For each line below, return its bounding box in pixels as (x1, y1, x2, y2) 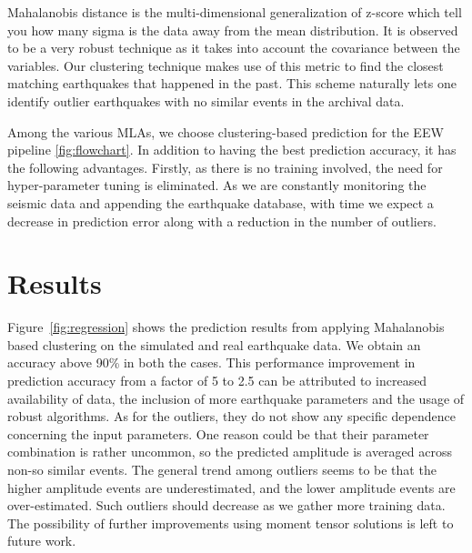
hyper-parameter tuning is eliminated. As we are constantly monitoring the (7, 176, 427, 195)
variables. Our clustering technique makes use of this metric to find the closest (7, 55, 444, 75)
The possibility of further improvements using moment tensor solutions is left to (7, 513, 454, 532)
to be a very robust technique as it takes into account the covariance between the (7, 38, 460, 57)
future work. (7, 531, 76, 550)
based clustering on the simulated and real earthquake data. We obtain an (7, 335, 421, 354)
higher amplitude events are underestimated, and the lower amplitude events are (7, 478, 456, 497)
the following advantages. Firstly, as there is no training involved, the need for (7, 157, 443, 176)
